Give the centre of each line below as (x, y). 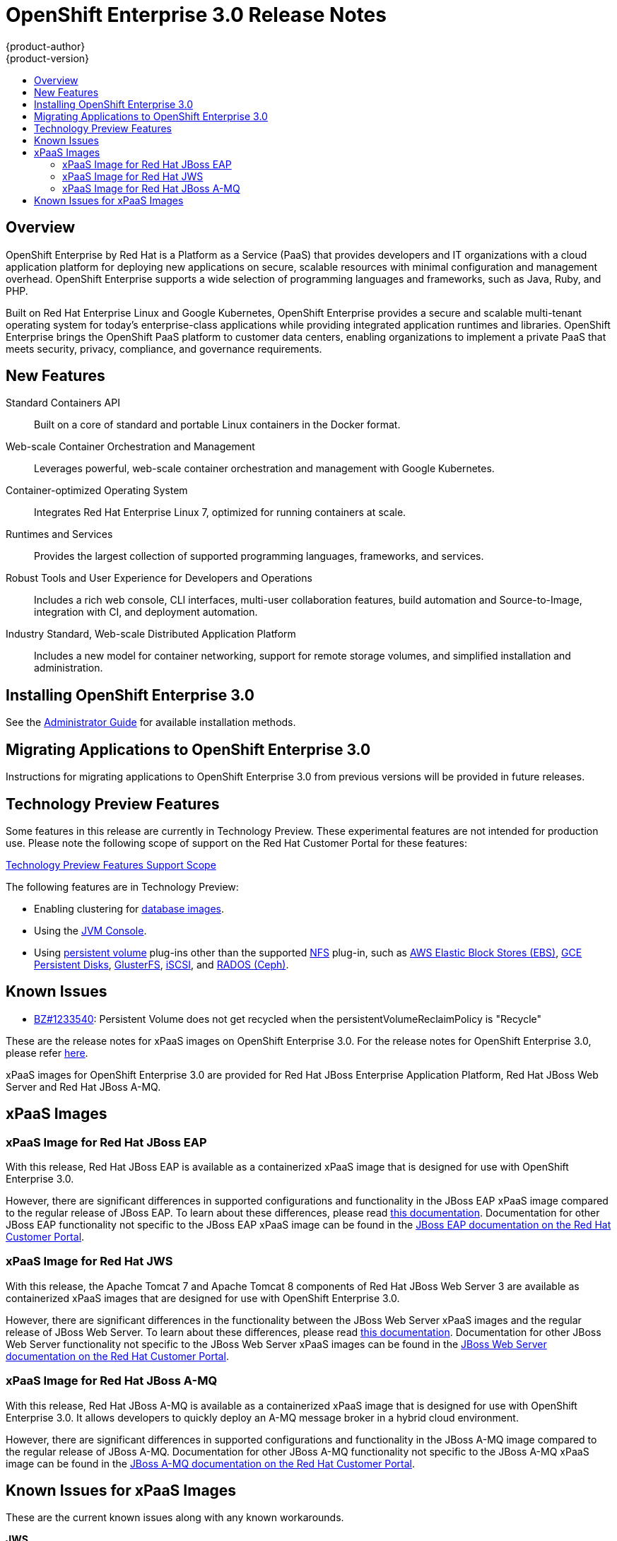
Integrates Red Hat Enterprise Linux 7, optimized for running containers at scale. (220, 512)
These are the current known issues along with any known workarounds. (175, 1518)
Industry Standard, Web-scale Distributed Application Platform (151, 634)
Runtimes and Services (59, 534)
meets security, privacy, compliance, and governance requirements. (164, 348)
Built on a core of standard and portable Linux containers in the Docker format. (217, 425)
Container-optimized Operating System (97, 491)
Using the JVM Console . (90, 930)
